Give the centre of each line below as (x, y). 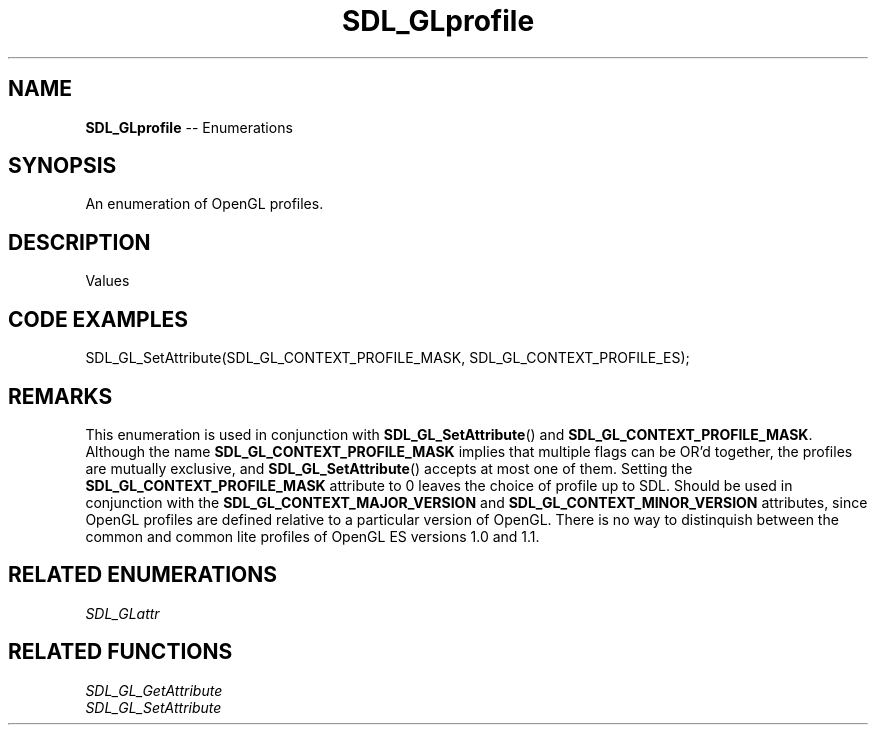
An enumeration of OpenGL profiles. (204, 204)
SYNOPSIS (62, 166)
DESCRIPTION (79, 242)
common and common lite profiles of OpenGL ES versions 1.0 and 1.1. (312, 536)
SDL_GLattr (122, 613)
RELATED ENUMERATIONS (143, 575)
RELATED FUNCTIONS (120, 652)
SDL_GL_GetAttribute (154, 690)
